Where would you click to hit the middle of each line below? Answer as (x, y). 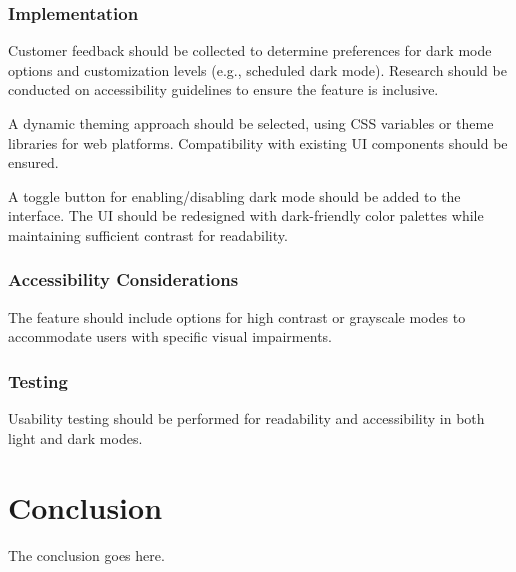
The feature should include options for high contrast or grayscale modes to (237, 316)
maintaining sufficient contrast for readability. (148, 234)
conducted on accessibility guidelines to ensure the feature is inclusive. (223, 89)
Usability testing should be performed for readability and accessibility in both (246, 418)
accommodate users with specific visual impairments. (170, 336)
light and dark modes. (75, 437)
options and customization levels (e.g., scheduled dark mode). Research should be (257, 69)
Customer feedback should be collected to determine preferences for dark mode (250, 50)
